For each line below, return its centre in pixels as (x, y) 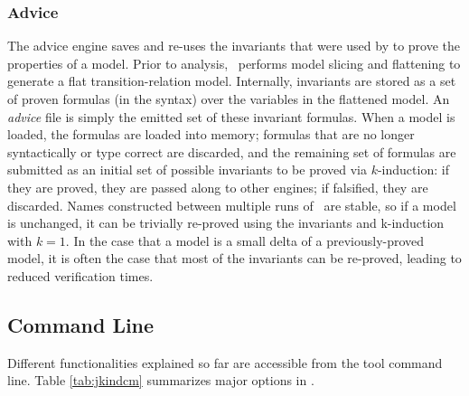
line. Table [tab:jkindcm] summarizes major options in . (161, 380)
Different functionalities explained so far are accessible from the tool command (225, 362)
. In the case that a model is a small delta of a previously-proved (245, 240)
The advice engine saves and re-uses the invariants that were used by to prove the (234, 46)
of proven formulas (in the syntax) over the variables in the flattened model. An (229, 99)
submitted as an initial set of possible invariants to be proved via (187, 170)
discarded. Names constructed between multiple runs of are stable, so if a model (232, 205)
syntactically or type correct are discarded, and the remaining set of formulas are (232, 151)
